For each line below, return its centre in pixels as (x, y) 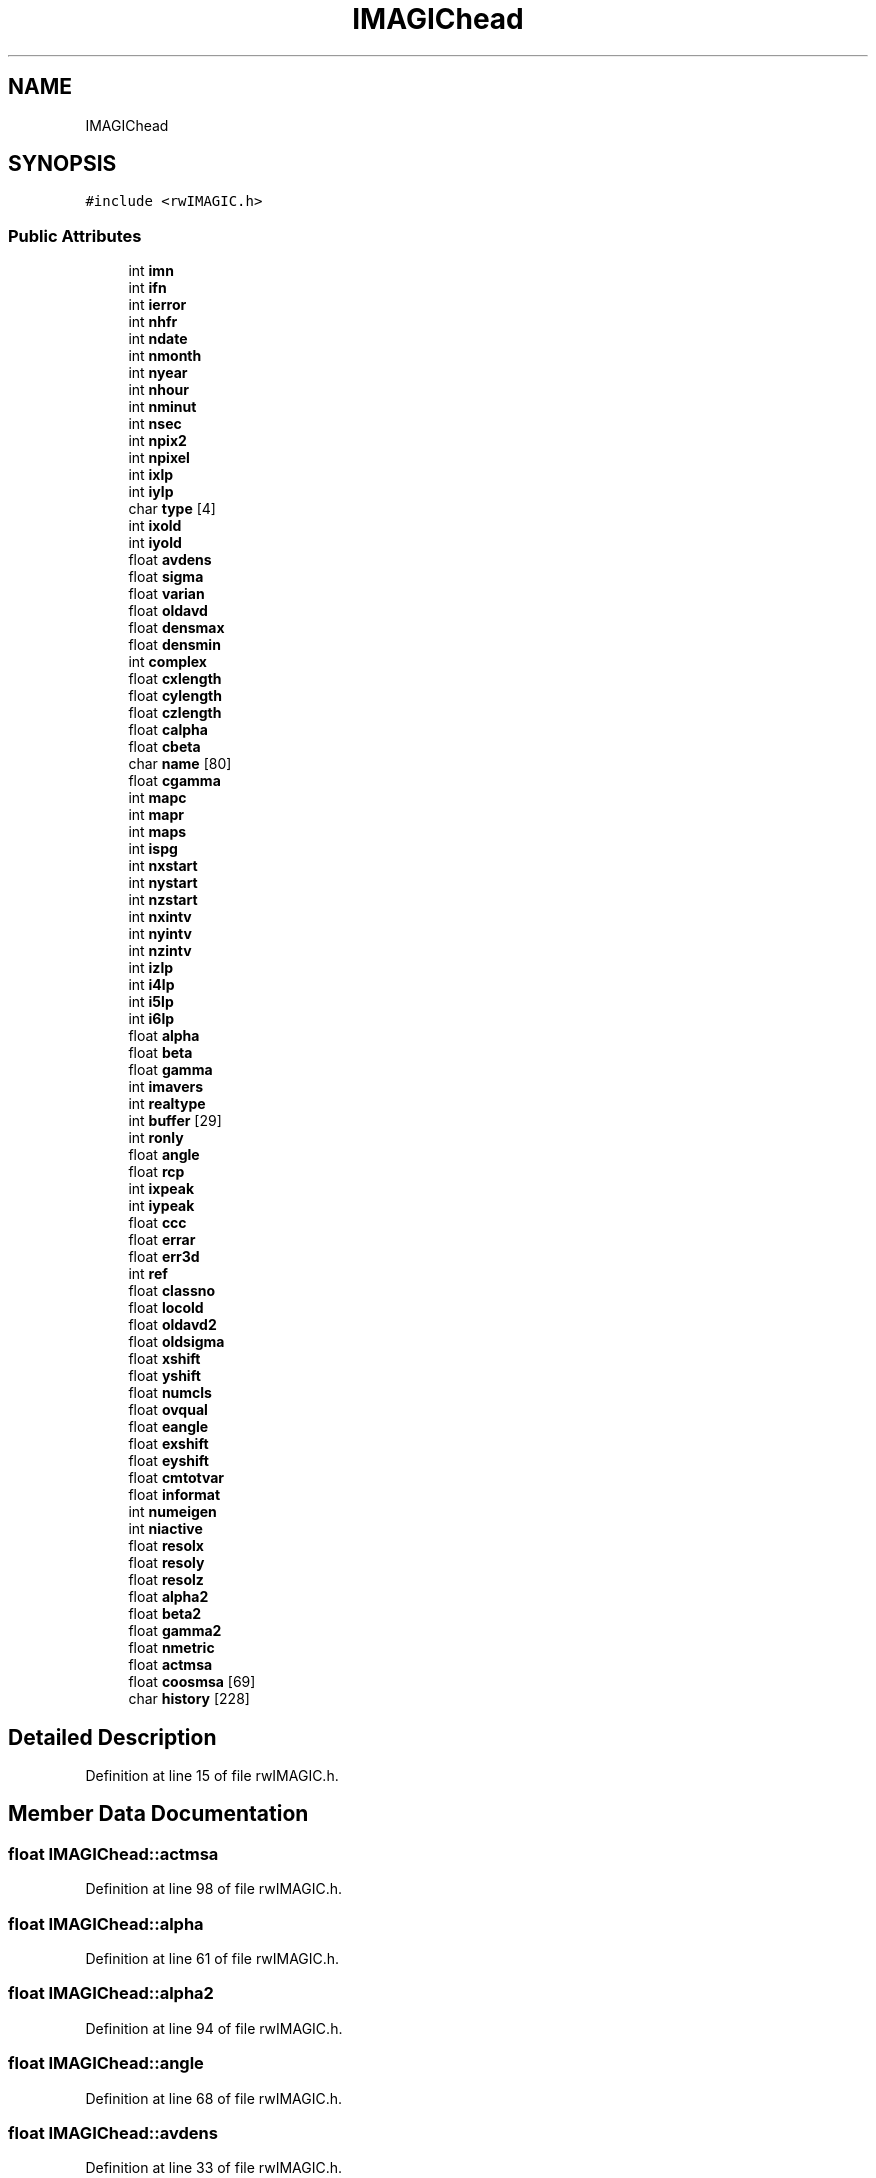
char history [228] (189, 1699)
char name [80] (180, 764)
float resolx (166, 1546)
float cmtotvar (176, 1478)
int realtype (167, 1104)
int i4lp (151, 985)
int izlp (151, 968)
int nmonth (165, 356)
